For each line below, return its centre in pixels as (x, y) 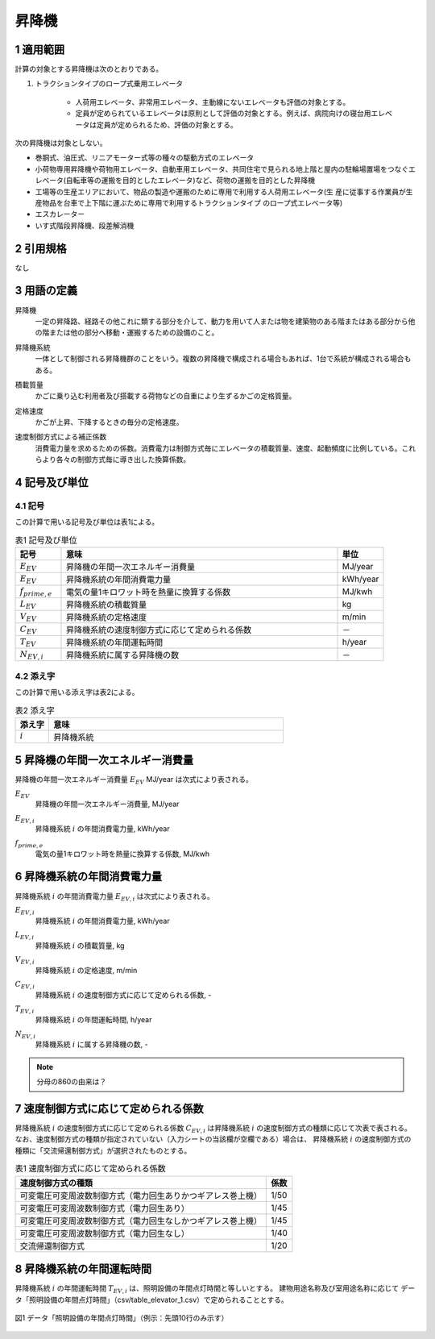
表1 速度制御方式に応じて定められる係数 (91, 1169)
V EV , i (25, 961)
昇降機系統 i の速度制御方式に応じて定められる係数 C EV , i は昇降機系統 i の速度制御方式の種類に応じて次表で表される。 (213, 1129)
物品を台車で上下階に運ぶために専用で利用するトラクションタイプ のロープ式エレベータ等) (192, 202)
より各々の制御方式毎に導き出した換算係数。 (116, 460)
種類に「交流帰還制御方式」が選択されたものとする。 (103, 1150)
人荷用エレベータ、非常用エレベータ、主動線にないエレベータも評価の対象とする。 (213, 102)
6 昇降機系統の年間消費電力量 (89, 877)
